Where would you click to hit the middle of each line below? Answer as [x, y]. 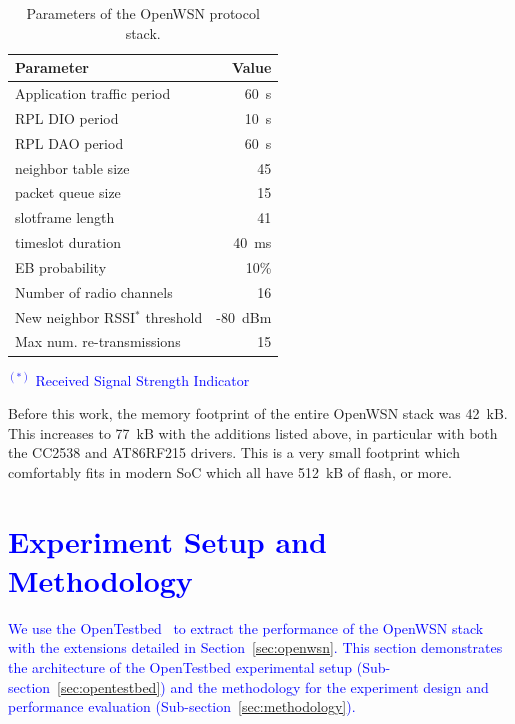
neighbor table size [72, 167]
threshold [174, 316]
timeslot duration [68, 242]
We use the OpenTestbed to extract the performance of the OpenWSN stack [246, 627]
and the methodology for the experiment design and [329, 686]
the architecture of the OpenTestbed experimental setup [180, 667]
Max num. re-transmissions [98, 341]
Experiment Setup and [167, 540]
